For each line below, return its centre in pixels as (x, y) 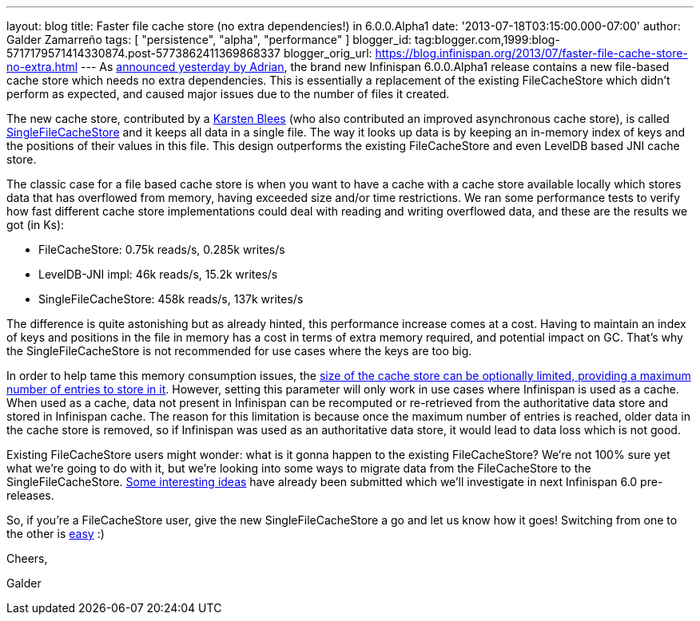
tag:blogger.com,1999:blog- (487, 40)
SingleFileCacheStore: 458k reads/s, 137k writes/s (171, 299)
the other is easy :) (56, 534)
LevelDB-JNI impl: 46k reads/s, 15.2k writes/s (158, 274)
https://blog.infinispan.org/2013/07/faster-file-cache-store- (531, 53)
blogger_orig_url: (328, 53)
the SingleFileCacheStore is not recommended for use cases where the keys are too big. (239, 351)
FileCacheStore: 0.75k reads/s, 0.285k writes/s (162, 249)
